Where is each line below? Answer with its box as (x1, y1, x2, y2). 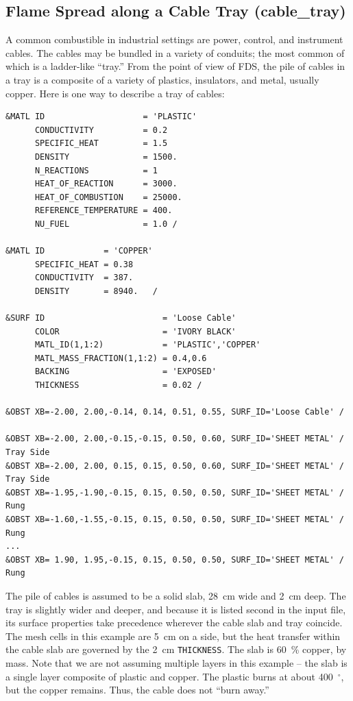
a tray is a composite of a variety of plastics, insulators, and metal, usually (5, 72, 319, 86)
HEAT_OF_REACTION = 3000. (34, 179, 178, 189)
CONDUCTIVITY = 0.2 (34, 125, 168, 135)
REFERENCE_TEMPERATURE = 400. (34, 206, 173, 216)
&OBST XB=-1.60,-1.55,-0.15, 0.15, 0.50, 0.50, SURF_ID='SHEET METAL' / (5, 514, 344, 524)
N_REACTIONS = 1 (34, 165, 158, 175)
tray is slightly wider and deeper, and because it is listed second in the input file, (5, 602, 346, 616)
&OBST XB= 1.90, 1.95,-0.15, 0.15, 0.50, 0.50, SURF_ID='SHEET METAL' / (5, 554, 344, 565)
